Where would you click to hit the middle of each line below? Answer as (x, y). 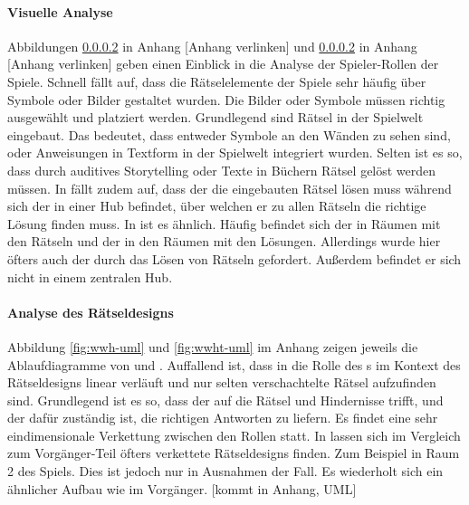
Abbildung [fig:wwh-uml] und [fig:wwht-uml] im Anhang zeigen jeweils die (213, 346)
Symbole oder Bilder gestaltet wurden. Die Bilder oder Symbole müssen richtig (226, 99)
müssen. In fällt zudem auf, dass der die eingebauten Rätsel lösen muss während (230, 188)
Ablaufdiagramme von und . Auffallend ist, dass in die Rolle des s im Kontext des (234, 364)
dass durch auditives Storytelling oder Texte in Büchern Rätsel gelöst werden (222, 170)
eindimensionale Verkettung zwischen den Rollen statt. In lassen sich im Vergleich (234, 435)
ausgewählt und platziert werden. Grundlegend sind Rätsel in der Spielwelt (215, 117)
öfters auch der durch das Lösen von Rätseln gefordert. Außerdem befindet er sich (234, 258)
